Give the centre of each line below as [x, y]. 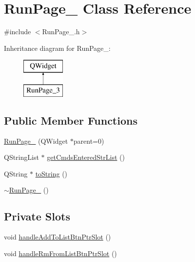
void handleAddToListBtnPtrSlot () [58, 237]
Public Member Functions [71, 120]
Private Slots [37, 216]
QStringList [21, 157]
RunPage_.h [61, 32]
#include [18, 32]
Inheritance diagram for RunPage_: [57, 48]
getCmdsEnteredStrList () [86, 157]
